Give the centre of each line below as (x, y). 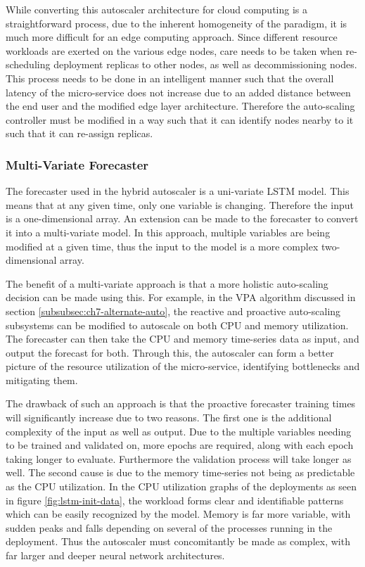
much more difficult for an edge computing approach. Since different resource (172, 37)
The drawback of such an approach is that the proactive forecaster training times (181, 403)
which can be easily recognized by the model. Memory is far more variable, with (178, 514)
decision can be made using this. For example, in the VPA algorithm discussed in (181, 297)
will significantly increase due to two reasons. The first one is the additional (169, 418)
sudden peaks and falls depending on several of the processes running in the (169, 527)
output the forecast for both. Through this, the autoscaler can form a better (170, 352)
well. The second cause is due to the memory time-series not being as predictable (180, 472)
